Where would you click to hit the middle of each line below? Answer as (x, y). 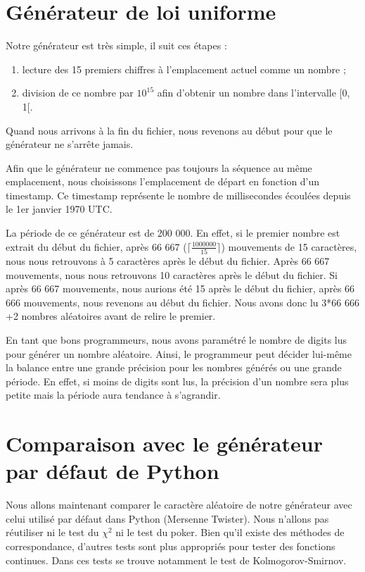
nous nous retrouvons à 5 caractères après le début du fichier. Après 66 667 (168, 260)
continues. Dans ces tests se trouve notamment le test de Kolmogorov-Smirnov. (176, 560)
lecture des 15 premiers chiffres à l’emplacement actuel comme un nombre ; (184, 69)
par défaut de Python (113, 471)
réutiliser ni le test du (52, 532)
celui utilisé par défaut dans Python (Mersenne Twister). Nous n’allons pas (167, 518)
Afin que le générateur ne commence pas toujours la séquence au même (159, 167)
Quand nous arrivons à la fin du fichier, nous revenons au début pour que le (169, 130)
